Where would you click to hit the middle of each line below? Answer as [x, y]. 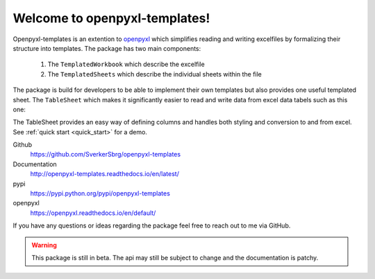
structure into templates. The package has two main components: [107, 48]
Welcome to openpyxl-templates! [111, 18]
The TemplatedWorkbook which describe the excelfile [126, 64]
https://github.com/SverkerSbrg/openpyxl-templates [105, 154]
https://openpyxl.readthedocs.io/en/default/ [93, 213]
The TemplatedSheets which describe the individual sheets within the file [155, 74]
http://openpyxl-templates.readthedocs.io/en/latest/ [105, 174]
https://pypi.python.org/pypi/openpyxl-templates [100, 193]
